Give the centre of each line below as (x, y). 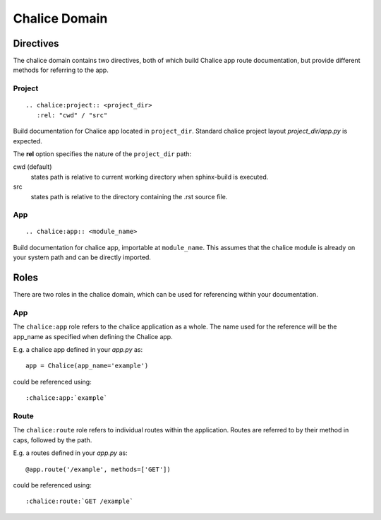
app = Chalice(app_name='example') (87, 366)
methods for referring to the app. (61, 70)
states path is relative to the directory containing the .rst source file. (129, 196)
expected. (28, 141)
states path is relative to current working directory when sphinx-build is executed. (150, 177)
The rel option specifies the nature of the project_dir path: (102, 154)
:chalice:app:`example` (67, 398)
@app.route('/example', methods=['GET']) (98, 469)
